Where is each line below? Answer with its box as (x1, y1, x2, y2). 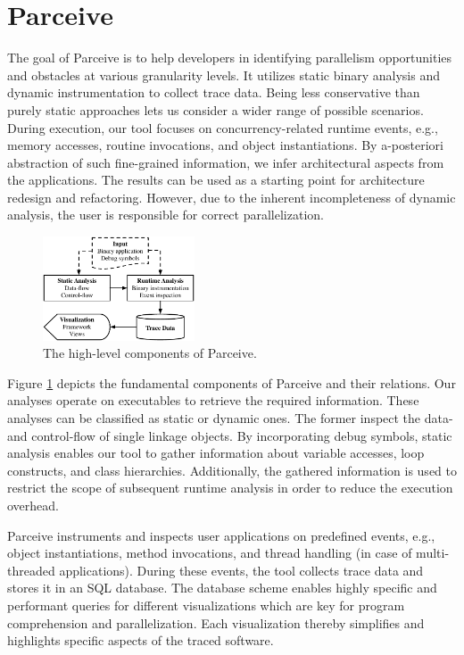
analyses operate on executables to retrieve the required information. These (7, 391, 419, 410)
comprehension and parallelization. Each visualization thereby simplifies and (7, 613, 425, 632)
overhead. (7, 496, 59, 515)
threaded (7, 560, 55, 579)
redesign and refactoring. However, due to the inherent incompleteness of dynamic (7, 187, 456, 206)
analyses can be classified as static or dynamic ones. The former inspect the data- (7, 409, 453, 427)
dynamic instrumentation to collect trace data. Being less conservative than (7, 83, 420, 102)
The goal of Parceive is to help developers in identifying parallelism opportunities (7, 48, 452, 67)
